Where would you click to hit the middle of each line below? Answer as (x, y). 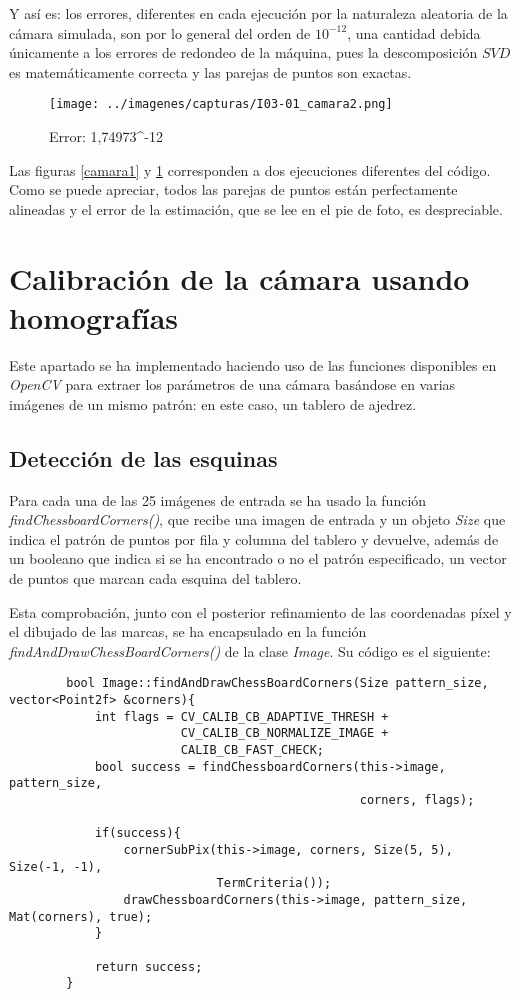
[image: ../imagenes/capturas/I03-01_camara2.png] (221, 104)
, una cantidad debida (414, 32)
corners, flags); (417, 800)
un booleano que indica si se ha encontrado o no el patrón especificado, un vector (258, 558)
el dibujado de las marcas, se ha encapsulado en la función (188, 631)
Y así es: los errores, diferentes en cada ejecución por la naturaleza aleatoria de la (258, 13)
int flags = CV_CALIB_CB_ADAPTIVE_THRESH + (241, 716)
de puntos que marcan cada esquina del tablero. (155, 578)
